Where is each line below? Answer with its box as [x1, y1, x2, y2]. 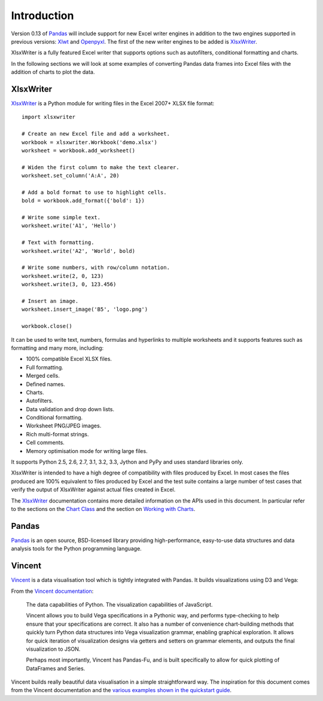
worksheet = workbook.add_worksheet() [22, 147, 136, 154]
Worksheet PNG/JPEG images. [26, 422, 102, 430]
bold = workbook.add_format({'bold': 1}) [22, 197, 145, 204]
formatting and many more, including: [11, 344, 104, 351]
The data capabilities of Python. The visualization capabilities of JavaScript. [26, 601, 213, 608]
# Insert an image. [22, 298, 79, 304]
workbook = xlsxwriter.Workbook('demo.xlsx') [22, 139, 158, 146]
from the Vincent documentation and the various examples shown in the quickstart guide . [11, 687, 232, 694]
